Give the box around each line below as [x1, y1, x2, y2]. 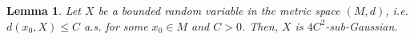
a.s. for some [83, 17, 148, 34]
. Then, [241, 17, 278, 34]
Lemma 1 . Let [6, 2, 81, 18]
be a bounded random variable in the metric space [98, 2, 340, 18]
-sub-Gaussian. [325, 17, 398, 34]
